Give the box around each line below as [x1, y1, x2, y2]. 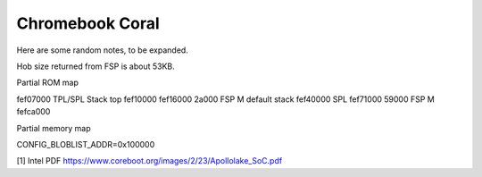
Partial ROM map [16, 77, 79, 88]
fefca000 [16, 106, 51, 117]
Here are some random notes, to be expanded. [16, 45, 189, 55]
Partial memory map [16, 122, 91, 133]
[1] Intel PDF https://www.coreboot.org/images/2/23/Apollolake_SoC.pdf [16, 156, 283, 166]
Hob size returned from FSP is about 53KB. [16, 61, 176, 72]
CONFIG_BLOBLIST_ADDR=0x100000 [16, 139, 155, 149]
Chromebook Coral [16, 13, 160, 33]
